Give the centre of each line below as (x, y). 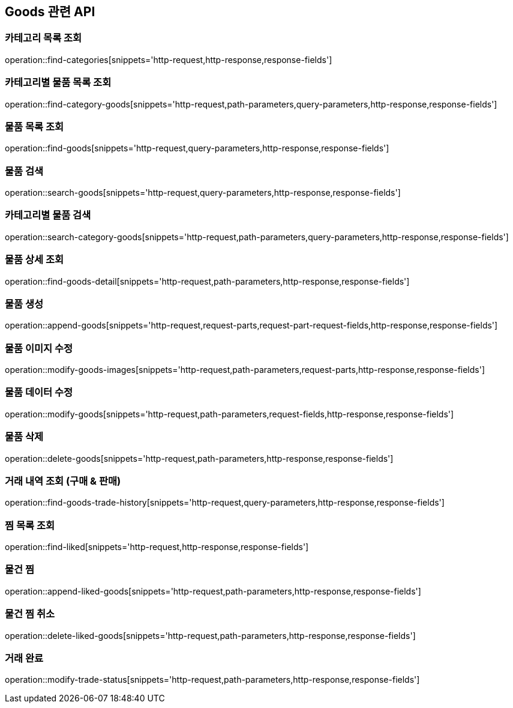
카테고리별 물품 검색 (48, 215)
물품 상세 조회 (34, 260)
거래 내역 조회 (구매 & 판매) (63, 481)
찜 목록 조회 (30, 525)
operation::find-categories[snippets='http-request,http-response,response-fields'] (169, 59)
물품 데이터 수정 (39, 392)
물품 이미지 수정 (39, 348)
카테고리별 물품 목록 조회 (58, 83)
